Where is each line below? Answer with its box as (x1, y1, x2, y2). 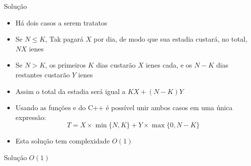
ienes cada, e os (146, 60, 192, 70)
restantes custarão (15, 69, 70, 79)
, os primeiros (45, 60, 86, 70)
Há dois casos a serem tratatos (15, 17, 107, 27)
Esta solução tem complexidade (15, 136, 110, 146)
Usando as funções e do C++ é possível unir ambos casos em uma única (15, 102, 233, 113)
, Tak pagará (45, 34, 84, 44)
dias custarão (96, 60, 136, 70)
